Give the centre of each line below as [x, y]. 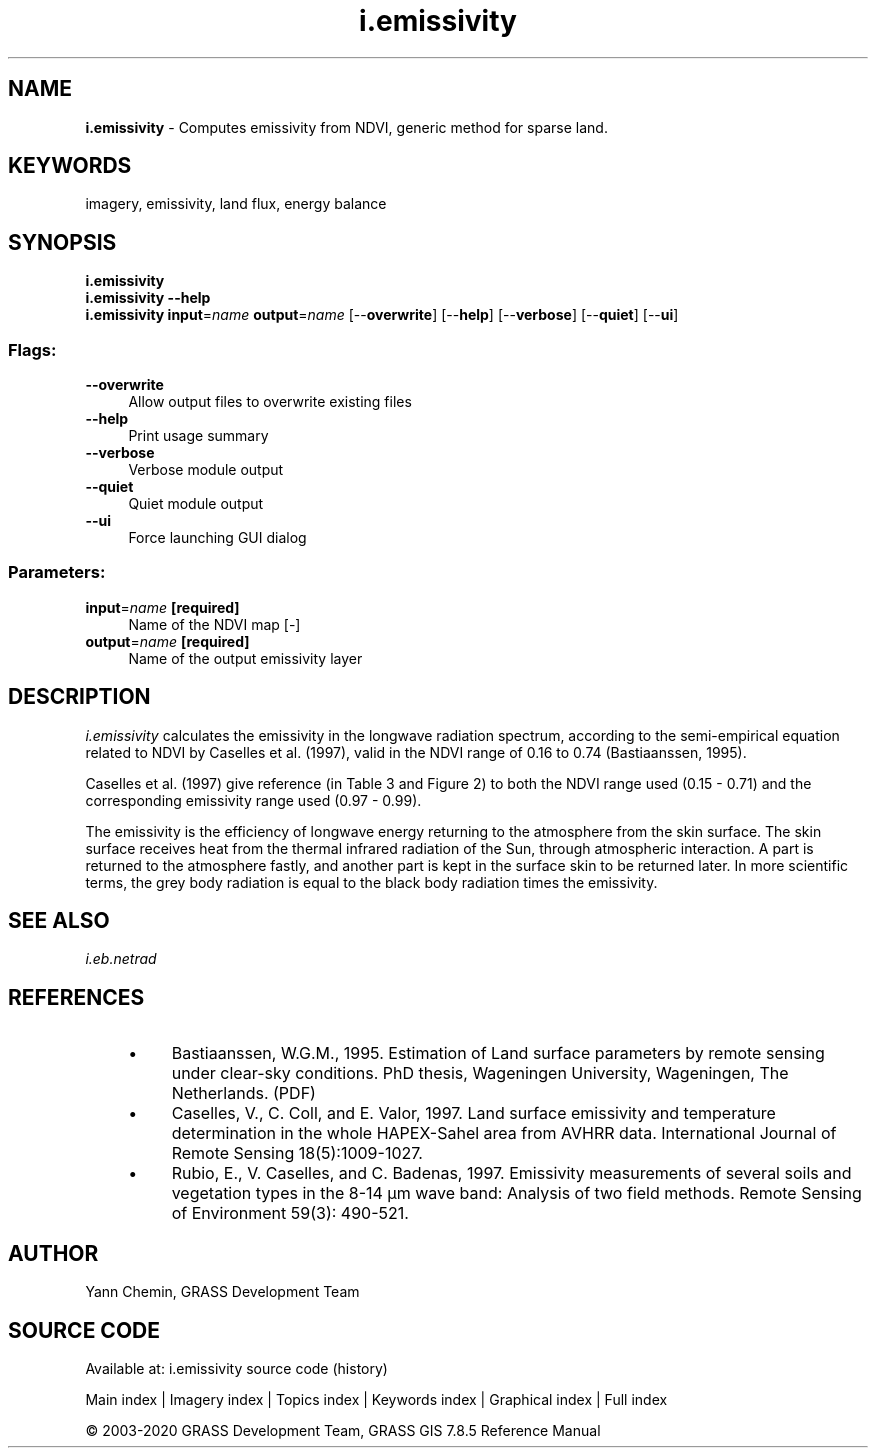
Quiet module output [196, 504]
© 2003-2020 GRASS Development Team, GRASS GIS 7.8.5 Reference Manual [343, 1430]
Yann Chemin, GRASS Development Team [222, 1292]
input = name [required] [162, 607]
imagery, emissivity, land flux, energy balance [236, 204]
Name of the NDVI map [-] [214, 624]
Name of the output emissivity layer [245, 658]
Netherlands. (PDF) [243, 1093]
